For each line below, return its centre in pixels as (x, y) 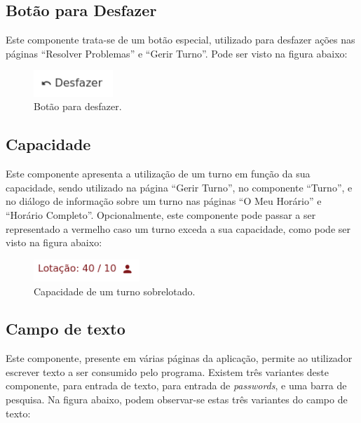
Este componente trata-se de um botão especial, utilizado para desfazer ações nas (180, 40)
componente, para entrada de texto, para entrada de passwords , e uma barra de (176, 385)
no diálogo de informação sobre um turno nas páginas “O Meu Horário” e (164, 201)
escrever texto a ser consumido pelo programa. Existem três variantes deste (167, 371)
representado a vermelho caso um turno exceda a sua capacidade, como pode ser (178, 228)
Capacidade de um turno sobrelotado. (115, 291)
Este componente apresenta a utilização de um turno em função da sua (158, 174)
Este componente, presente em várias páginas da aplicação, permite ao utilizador (179, 358)
